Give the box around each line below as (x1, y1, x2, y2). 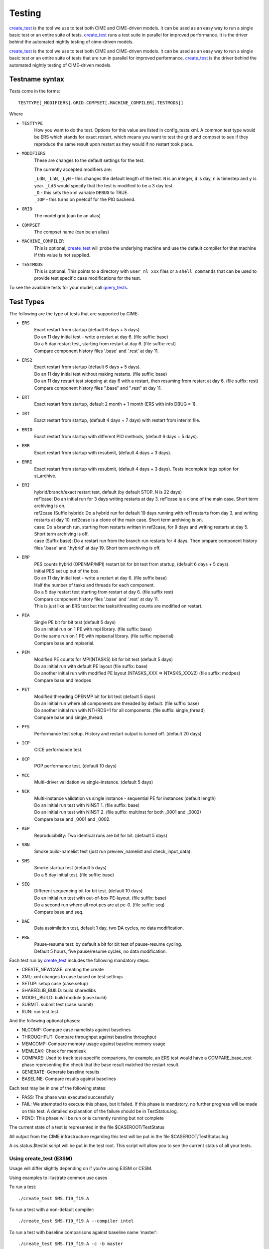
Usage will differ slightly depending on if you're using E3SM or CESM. (9, 1166, 153, 1172)
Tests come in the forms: (9, 88, 60, 94)
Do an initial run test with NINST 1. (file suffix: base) (34, 802, 139, 808)
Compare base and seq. (34, 909, 84, 915)
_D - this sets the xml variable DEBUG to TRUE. (34, 190, 129, 196)
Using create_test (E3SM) (9, 1155, 73, 1162)
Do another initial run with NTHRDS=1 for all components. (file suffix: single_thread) (34, 707, 205, 713)
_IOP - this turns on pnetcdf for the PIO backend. (34, 196, 135, 202)
